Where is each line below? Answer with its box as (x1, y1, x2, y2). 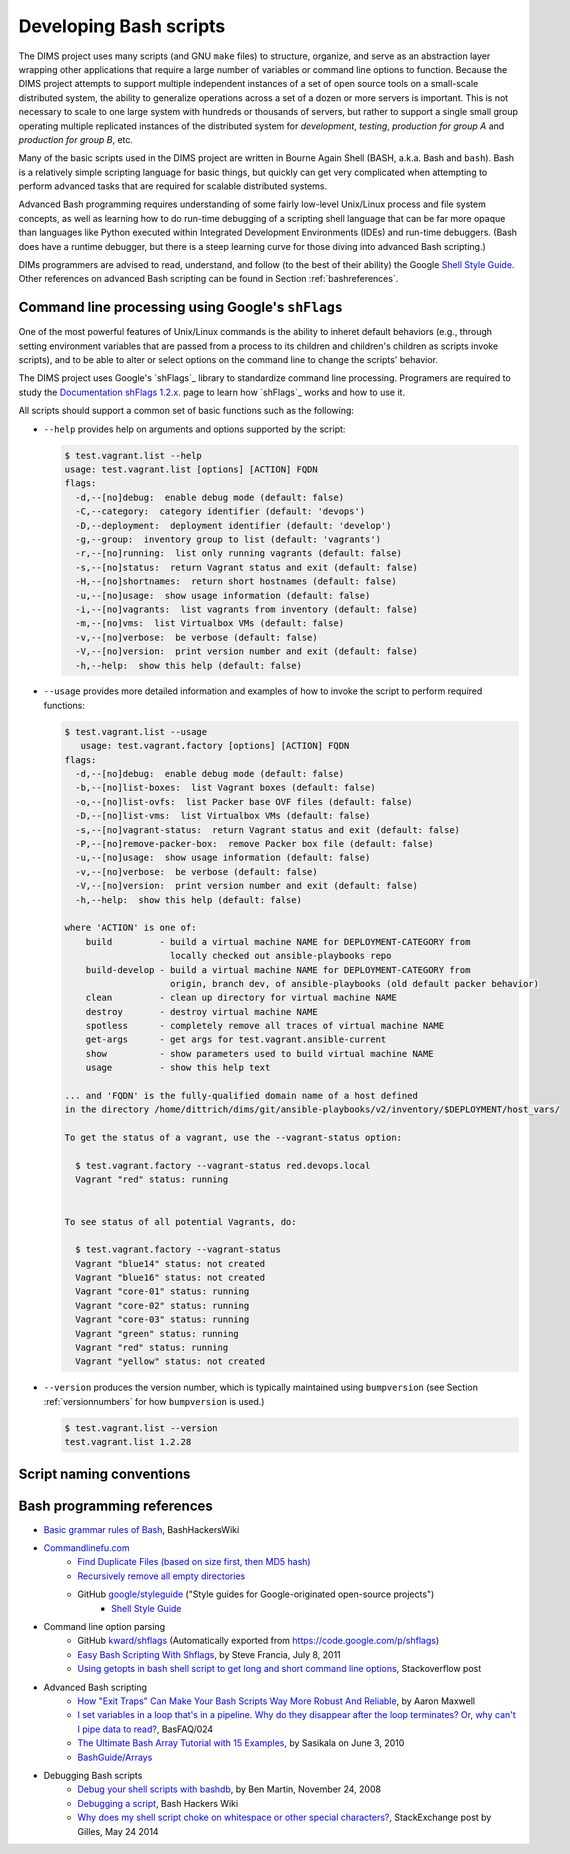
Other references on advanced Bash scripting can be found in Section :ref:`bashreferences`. (18, 273, 399, 285)
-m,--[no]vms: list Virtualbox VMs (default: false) (75, 618, 345, 629)
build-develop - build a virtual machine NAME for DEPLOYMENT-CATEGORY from (85, 964, 471, 975)
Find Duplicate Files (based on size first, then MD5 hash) (77, 1556, 311, 1568)
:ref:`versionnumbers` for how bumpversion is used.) (43, 1395, 265, 1407)
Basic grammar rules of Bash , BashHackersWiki (43, 1523, 240, 1535)
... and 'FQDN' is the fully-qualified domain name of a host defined (64, 1090, 419, 1102)
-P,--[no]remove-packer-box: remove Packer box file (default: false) (75, 838, 434, 849)
